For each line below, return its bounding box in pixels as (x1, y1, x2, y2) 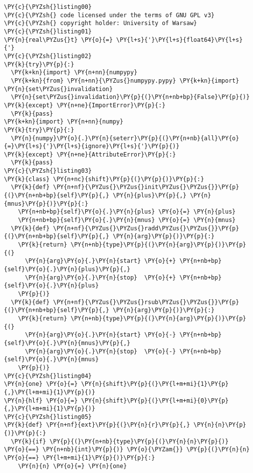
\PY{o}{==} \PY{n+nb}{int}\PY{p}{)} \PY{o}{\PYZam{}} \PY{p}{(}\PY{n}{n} (4, 446, 250, 453)
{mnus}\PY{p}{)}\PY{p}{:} (4, 200, 88, 207)
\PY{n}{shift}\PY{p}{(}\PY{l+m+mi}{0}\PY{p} (81, 397, 229, 404)
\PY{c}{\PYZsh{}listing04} (4, 372, 92, 379)
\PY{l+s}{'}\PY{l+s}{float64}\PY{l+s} (116, 36, 243, 43)
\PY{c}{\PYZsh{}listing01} (4, 28, 92, 35)
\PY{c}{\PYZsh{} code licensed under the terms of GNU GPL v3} (4, 11, 215, 19)
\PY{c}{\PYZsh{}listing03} (4, 167, 92, 175)
